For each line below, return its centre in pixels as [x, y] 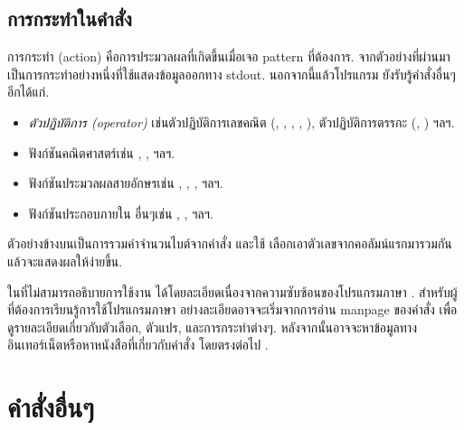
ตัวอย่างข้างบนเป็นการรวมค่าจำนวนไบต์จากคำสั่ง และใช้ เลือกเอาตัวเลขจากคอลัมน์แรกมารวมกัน [230, 243]
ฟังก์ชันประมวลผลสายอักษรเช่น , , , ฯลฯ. [126, 183]
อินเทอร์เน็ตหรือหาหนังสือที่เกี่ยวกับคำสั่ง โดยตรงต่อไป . [138, 345]
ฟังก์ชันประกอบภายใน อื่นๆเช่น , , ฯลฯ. [121, 213]
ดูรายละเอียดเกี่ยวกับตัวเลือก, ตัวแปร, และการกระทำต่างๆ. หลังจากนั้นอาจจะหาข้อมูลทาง [212, 327]
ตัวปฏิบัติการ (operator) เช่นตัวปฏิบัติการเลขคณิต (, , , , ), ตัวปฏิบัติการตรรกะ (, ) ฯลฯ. [241, 122]
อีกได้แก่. [28, 92]
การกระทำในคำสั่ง [70, 19]
